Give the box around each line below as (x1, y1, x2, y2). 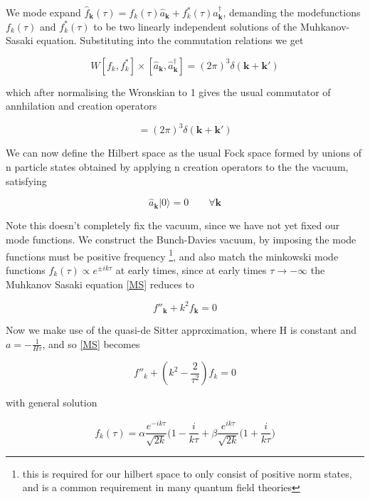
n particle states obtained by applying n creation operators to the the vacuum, (6, 159, 349, 174)
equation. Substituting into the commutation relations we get (36, 33, 304, 48)
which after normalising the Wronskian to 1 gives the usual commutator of (6, 84, 331, 99)
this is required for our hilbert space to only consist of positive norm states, (22, 466, 352, 480)
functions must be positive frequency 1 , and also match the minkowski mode (6, 246, 339, 263)
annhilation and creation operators (6, 98, 157, 113)
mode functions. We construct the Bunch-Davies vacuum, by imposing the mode (6, 232, 356, 247)
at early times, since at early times (115, 262, 267, 277)
